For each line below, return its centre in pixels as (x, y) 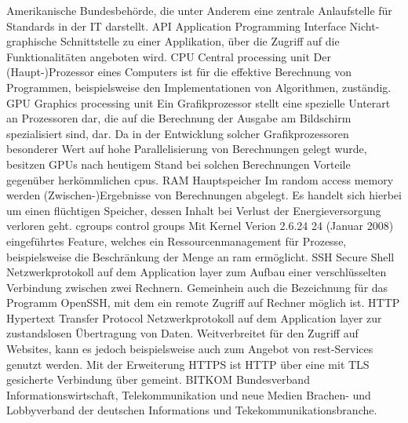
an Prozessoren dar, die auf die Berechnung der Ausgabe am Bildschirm (179, 118)
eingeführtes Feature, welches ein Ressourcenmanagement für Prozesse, (177, 241)
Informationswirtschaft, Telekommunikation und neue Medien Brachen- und (189, 394)
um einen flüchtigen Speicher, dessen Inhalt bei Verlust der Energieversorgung (194, 210)
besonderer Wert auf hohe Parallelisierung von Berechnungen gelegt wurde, (187, 149)
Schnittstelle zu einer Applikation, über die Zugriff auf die (200, 41)
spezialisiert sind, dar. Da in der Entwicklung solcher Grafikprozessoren (178, 133)
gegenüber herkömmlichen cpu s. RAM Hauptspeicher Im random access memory (200, 179)
